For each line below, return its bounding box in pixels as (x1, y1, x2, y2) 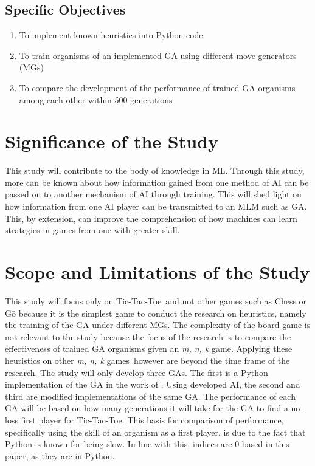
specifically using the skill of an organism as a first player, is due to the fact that (5, 425, 306, 438)
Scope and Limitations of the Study (5, 259, 310, 284)
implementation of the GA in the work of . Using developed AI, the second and (5, 378, 300, 391)
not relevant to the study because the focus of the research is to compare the (5, 330, 291, 343)
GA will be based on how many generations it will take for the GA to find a (5, 402, 288, 414)
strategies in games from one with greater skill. (5, 224, 180, 236)
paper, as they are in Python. (5, 449, 115, 462)
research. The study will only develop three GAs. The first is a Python (5, 366, 268, 379)
